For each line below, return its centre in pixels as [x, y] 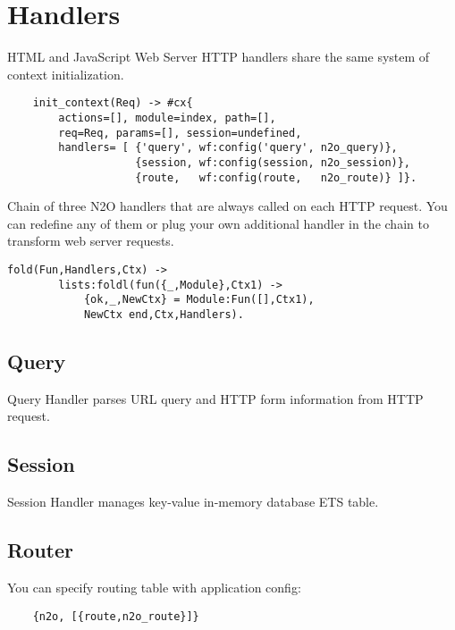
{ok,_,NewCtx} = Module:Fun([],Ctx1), [199, 300]
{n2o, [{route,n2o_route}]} [116, 616]
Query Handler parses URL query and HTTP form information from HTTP [215, 398]
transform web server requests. [91, 241]
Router [41, 550]
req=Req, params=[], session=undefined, [180, 133]
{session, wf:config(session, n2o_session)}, [273, 162]
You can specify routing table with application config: [154, 588]
